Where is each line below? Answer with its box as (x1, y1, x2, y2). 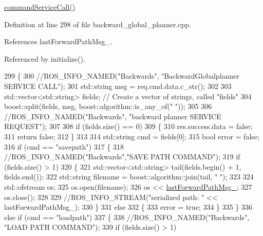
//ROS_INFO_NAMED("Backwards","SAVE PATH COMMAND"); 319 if (4, 151, 240, 162)
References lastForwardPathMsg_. (4, 36, 112, 47)
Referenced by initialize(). (4, 53, 85, 64)
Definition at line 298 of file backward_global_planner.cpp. (4, 19, 191, 29)
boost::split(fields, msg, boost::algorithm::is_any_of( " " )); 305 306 (4, 101, 212, 112)
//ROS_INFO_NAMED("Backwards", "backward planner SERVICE (4, 111, 221, 121)
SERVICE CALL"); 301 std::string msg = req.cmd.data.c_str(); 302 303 (4, 80, 232, 91)
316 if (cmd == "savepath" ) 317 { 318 (4, 141, 124, 152)
